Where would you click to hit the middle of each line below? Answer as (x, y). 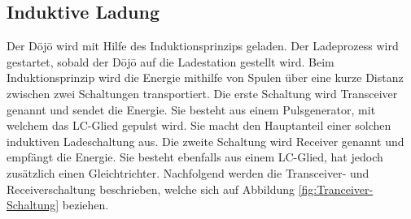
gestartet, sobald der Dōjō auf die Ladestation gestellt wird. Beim (171, 61)
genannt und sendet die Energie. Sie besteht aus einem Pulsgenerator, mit (191, 109)
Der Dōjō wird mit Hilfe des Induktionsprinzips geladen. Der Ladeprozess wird (203, 46)
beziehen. (85, 205)
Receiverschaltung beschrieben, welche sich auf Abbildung (151, 189)
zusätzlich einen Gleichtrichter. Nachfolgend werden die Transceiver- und (188, 172)
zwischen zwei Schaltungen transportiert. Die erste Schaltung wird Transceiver (202, 93)
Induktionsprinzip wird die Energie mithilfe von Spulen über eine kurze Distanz (205, 77)
